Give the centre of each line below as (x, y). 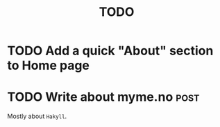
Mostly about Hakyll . (37, 116)
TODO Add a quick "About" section (110, 51)
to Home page (49, 66)
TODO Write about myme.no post (103, 97)
